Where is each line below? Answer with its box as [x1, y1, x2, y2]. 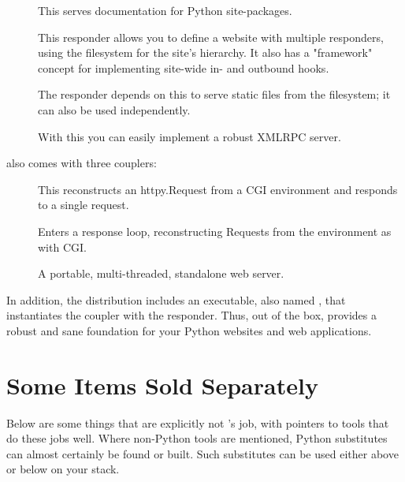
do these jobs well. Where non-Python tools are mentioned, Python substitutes [6, 430, 388, 447]
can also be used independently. [38, 101, 191, 118]
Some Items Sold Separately [6, 368, 318, 401]
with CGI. [38, 238, 87, 255]
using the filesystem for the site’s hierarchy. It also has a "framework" [38, 44, 373, 61]
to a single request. [38, 196, 129, 213]
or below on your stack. [6, 461, 120, 477]
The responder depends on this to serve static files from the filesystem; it [38, 86, 391, 103]
